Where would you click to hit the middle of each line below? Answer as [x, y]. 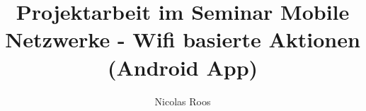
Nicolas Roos [183, 101]
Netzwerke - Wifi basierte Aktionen [183, 39]
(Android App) [183, 67]
